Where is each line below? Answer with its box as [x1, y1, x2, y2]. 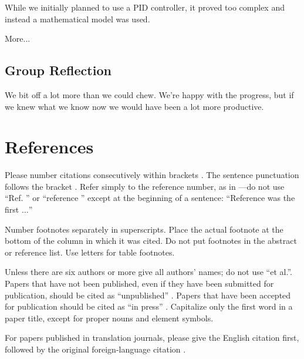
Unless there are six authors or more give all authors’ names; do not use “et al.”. [5, 266, 292, 278]
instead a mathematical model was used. [5, 12, 150, 25]
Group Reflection [5, 61, 112, 79]
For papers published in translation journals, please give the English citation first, [5, 331, 299, 344]
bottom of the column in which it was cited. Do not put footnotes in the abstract [5, 234, 297, 247]
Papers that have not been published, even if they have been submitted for [5, 277, 274, 290]
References [5, 135, 94, 159]
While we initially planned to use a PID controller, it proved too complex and [5, 1, 285, 13]
